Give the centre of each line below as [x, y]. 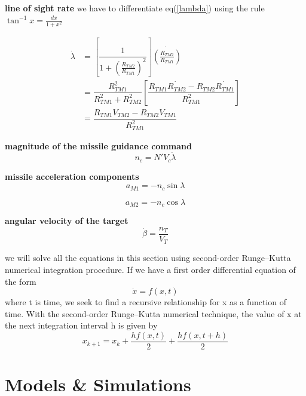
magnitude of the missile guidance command [98, 145]
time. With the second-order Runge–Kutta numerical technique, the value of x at [153, 313]
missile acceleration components [72, 176]
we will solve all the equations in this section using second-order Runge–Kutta [148, 258]
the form [21, 281]
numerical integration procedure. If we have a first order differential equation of [150, 270]
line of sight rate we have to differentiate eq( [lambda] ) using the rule [135, 8]
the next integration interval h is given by [81, 325]
